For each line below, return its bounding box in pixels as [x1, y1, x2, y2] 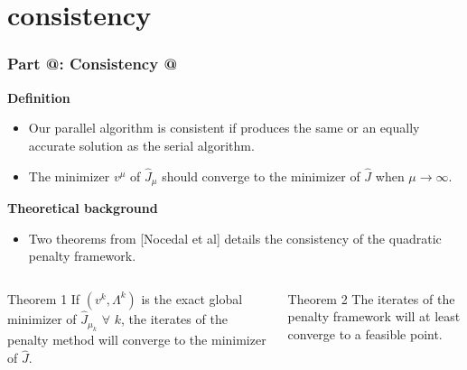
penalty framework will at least [287, 307, 461, 326]
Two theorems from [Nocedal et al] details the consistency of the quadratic [28, 228, 442, 247]
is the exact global [141, 289, 243, 308]
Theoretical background [7, 199, 158, 217]
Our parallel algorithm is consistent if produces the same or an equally [28, 118, 420, 137]
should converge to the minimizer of [162, 166, 360, 185]
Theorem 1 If [7, 289, 80, 308]
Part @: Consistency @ [7, 52, 178, 75]
